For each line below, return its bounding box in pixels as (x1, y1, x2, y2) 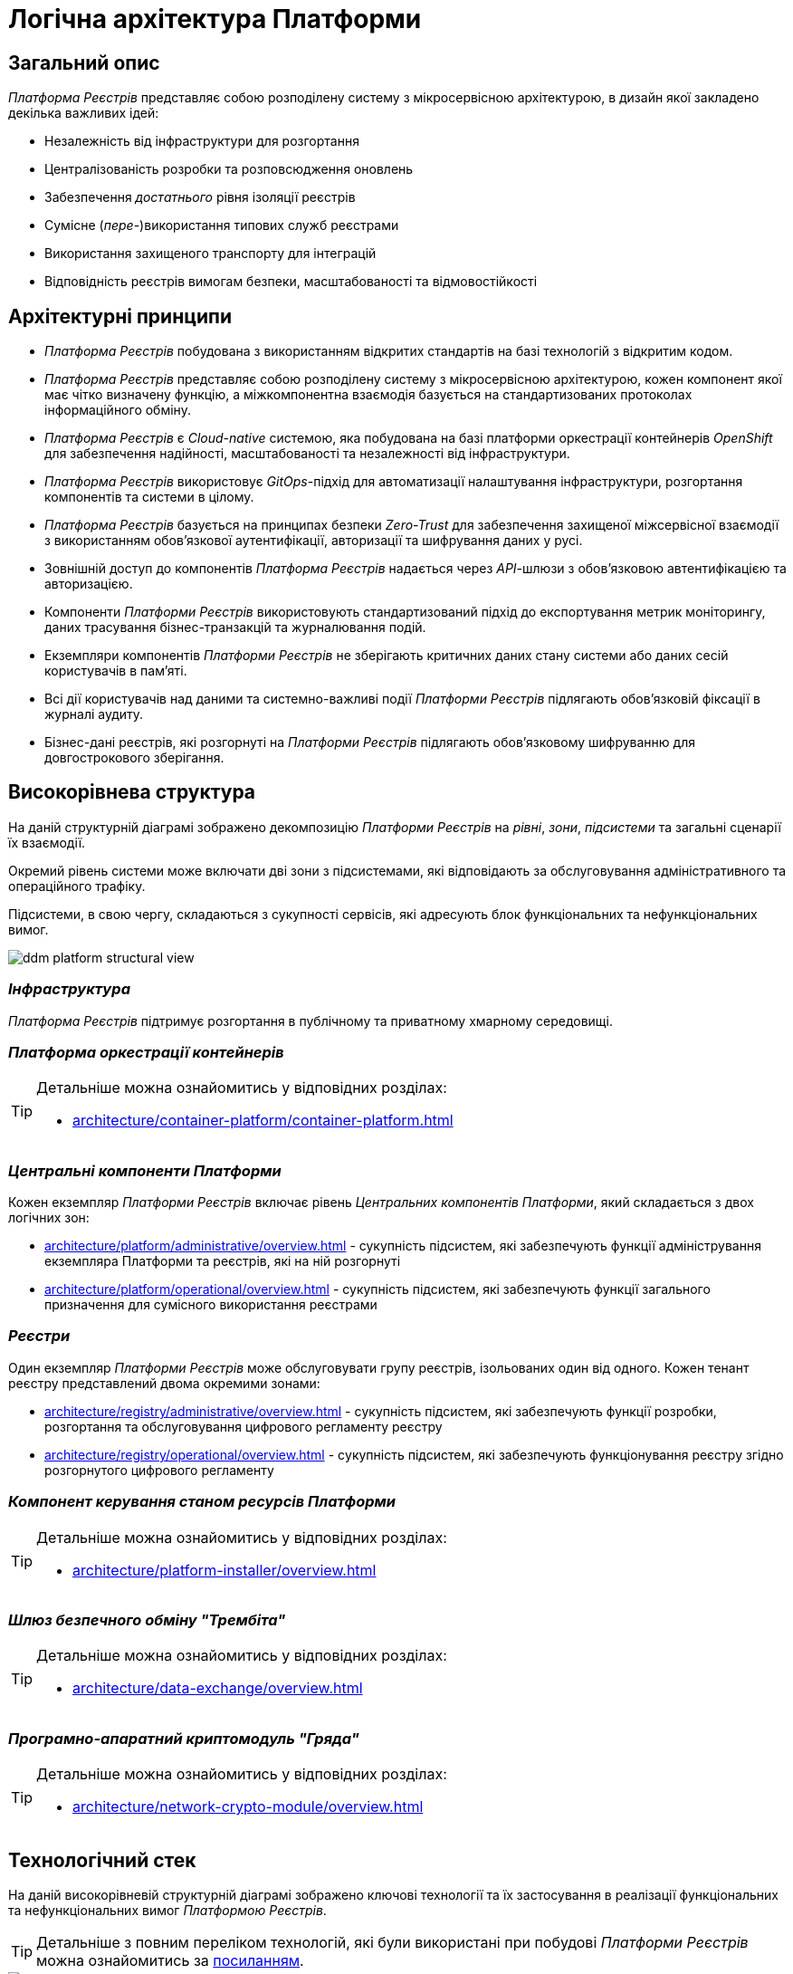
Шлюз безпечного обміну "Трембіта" (8, 1610, 286, 1629)
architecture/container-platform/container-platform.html (72, 1111, 454, 1130)
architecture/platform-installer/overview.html (72, 1560, 377, 1579)
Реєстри (8, 1327, 71, 1346)
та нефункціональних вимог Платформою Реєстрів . (8, 1902, 327, 1918)
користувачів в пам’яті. (44, 663, 187, 679)
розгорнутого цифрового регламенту (44, 1461, 274, 1478)
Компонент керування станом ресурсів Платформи (8, 1492, 396, 1511)
